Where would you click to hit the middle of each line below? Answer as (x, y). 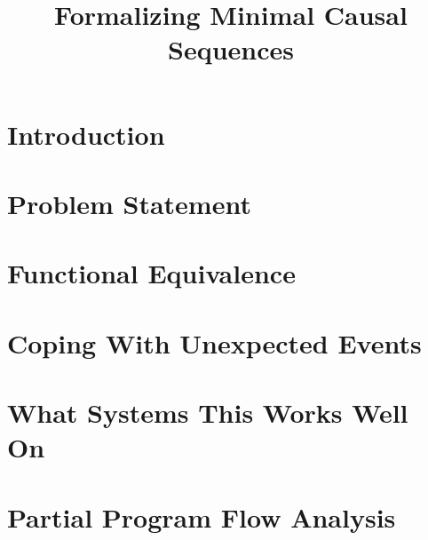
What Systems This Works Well (208, 413)
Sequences (231, 49)
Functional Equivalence (151, 273)
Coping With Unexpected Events (214, 342)
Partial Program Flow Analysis (202, 516)
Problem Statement (129, 203)
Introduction (86, 134)
